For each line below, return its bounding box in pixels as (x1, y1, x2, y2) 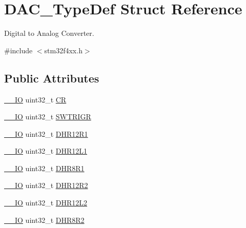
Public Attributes (4, 70, 99, 86)
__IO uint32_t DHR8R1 (4, 162, 85, 173)
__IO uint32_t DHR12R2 (4, 180, 88, 191)
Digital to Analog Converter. (4, 28, 94, 38)
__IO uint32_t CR (4, 94, 67, 105)
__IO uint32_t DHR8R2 (4, 214, 85, 225)
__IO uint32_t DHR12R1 (4, 128, 88, 139)
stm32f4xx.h (44, 45, 83, 55)
